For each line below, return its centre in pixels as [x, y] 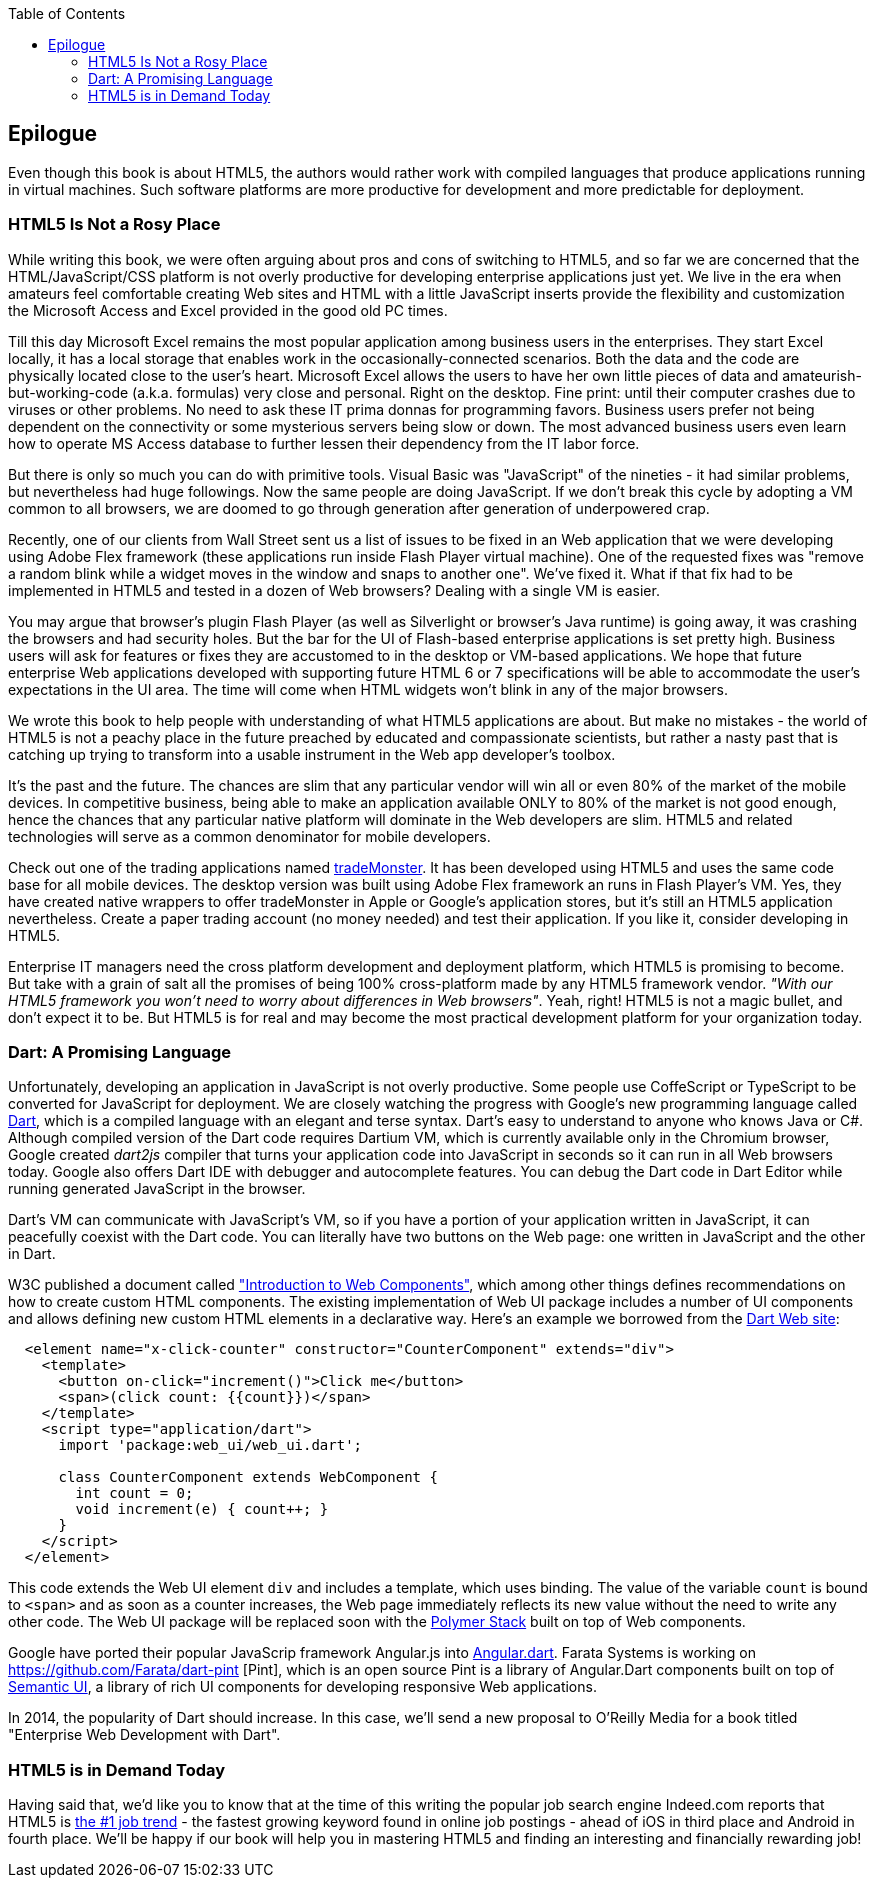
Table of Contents [67, 13]
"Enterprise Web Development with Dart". [144, 1735]
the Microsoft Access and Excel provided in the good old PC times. [228, 310]
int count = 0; [134, 1493]
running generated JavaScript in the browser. [157, 1189]
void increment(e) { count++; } [202, 1509]
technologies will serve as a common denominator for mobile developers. [249, 836]
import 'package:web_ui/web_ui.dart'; [210, 1445]
